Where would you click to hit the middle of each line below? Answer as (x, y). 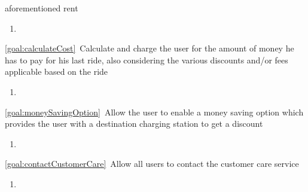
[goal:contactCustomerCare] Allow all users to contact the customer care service (152, 164)
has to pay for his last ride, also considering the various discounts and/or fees (147, 60)
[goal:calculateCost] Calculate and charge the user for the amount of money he (150, 48)
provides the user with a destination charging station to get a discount (134, 124)
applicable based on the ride (57, 71)
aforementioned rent (42, 8)
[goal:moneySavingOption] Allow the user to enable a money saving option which (154, 112)
